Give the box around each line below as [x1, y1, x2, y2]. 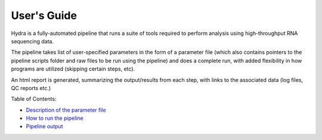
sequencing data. [11, 37, 54, 44]
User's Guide [11, 9, 78, 22]
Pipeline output [26, 123, 63, 130]
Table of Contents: [11, 96, 57, 103]
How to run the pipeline [26, 114, 83, 122]
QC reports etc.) [11, 84, 51, 91]
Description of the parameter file [26, 106, 107, 113]
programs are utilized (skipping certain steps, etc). [11, 65, 135, 72]
